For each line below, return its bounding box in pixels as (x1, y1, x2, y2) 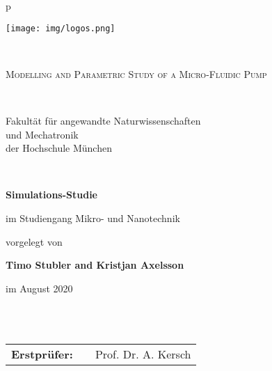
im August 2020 (6, 281, 73, 295)
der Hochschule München (6, 141, 112, 155)
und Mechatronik (6, 127, 79, 141)
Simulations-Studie (6, 187, 97, 202)
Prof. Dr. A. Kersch (95, 345, 191, 362)
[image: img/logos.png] (6, 23, 115, 33)
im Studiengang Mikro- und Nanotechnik (6, 211, 180, 225)
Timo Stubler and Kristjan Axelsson (6, 258, 184, 272)
